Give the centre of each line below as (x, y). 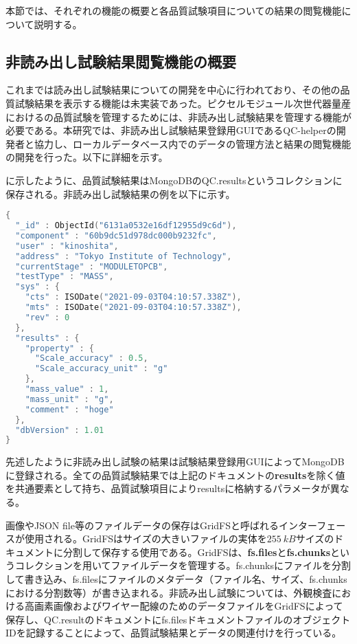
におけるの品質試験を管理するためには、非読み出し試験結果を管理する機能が (178, 116)
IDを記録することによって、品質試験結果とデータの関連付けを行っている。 (174, 633)
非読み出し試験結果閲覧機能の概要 (121, 61)
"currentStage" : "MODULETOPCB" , (92, 266)
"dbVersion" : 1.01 (60, 430)
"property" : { (59, 348)
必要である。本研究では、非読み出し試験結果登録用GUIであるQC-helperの (171, 130)
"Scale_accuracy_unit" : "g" (101, 369)
